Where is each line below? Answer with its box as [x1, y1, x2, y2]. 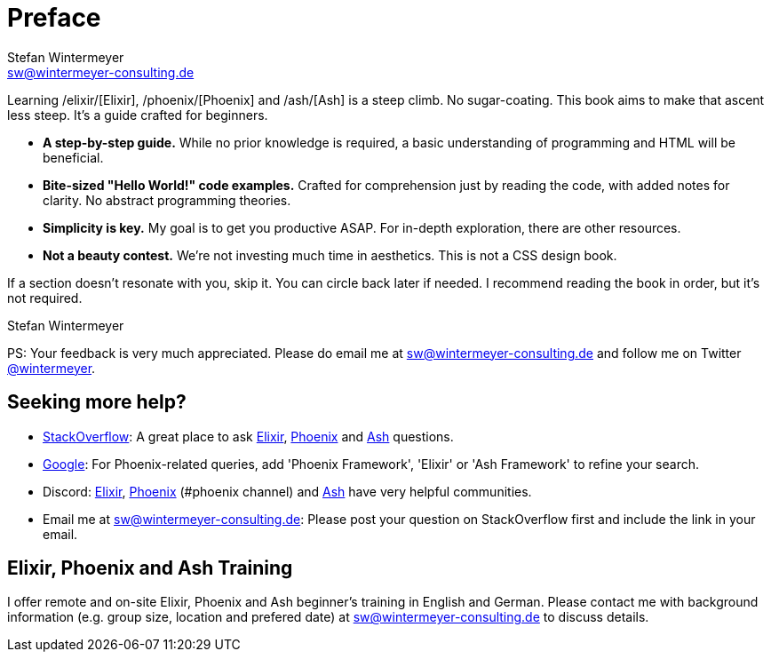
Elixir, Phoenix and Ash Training [7, 557, 293, 580]
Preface [7, 3, 101, 33]
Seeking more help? [7, 391, 187, 414]
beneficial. [43, 149, 104, 165]
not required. [7, 290, 83, 306]
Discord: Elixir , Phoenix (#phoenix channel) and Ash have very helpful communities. [43, 483, 532, 499]
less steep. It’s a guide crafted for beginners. [7, 107, 268, 123]
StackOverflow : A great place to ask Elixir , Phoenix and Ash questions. [43, 428, 454, 444]
